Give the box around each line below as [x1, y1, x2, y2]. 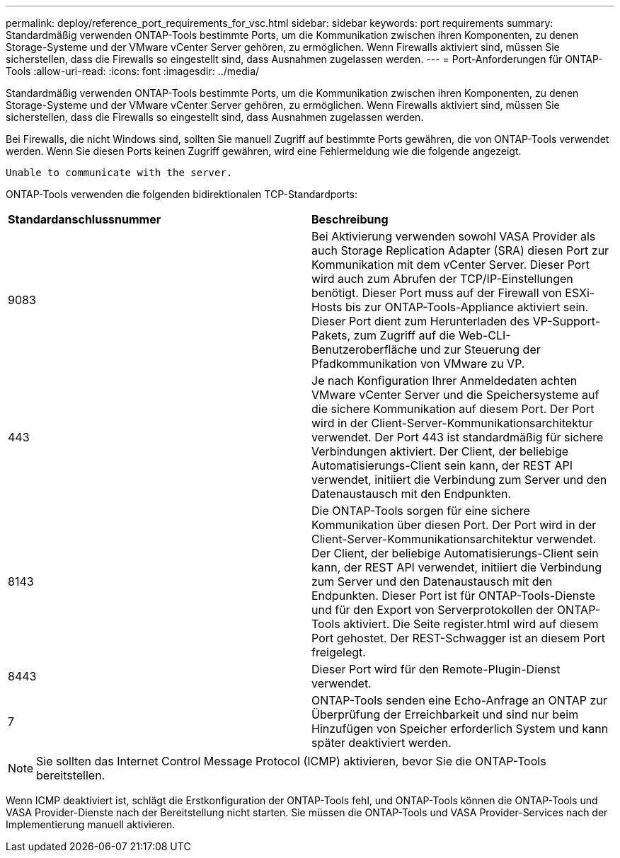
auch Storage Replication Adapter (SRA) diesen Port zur [311, 243, 609, 257]
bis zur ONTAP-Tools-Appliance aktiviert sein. [345, 300, 589, 314]
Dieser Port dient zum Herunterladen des [311, 314, 530, 328]
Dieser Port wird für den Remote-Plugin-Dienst [311, 662, 561, 676]
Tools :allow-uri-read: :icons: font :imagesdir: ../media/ [6, 65, 260, 77]
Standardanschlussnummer [8, 212, 161, 226]
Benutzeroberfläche [311, 342, 418, 356]
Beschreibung [311, 212, 389, 226]
